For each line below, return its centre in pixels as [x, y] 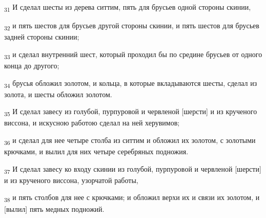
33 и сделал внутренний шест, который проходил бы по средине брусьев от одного [133, 55]
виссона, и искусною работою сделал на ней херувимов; [92, 123]
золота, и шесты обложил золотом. [58, 94]
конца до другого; [32, 65]
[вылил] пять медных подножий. [54, 208]
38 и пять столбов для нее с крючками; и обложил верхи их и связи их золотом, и [132, 198]
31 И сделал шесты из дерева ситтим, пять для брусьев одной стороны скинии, [128, 7]
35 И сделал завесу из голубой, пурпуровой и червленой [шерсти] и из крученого [131, 112]
